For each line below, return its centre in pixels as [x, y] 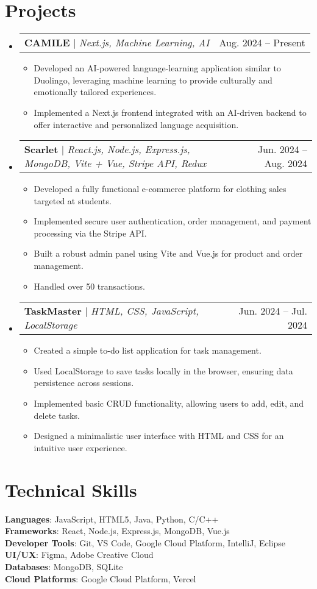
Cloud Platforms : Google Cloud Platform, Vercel [101, 578]
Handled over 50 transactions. [89, 286]
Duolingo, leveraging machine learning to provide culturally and [153, 80]
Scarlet [41, 149]
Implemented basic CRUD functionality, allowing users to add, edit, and [169, 403]
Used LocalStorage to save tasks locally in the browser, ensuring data [163, 370]
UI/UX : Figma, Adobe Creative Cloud [79, 555]
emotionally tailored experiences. [95, 92]
